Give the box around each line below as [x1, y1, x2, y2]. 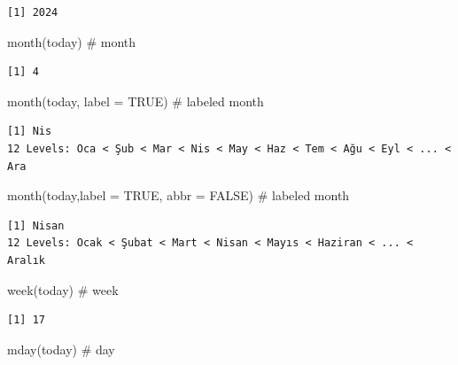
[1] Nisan [7, 219, 65, 232]
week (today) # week [7, 280, 119, 299]
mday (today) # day [7, 339, 115, 358]
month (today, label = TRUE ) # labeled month [7, 91, 264, 110]
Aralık [7, 253, 45, 267]
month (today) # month [7, 32, 136, 50]
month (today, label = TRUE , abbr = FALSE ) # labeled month [7, 186, 350, 205]
